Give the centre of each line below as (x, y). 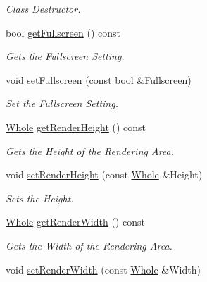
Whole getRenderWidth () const (75, 222)
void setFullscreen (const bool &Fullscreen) (99, 79)
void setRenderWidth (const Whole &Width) (103, 269)
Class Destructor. (43, 8)
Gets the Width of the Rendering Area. (89, 245)
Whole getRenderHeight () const (76, 127)
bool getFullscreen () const (63, 32)
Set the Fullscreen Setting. (62, 103)
